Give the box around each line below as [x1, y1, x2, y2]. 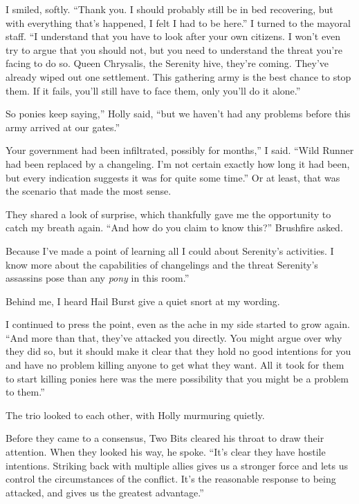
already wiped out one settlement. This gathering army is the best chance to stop [6, 69, 351, 84]
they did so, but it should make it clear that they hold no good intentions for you [6, 344, 351, 358]
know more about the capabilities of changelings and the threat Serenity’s [6, 257, 318, 271]
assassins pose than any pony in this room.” [6, 271, 190, 285]
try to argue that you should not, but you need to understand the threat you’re [6, 42, 342, 57]
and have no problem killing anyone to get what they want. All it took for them [6, 358, 344, 372]
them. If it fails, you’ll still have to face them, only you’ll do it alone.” [6, 83, 301, 97]
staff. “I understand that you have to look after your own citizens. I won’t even [6, 29, 341, 43]
